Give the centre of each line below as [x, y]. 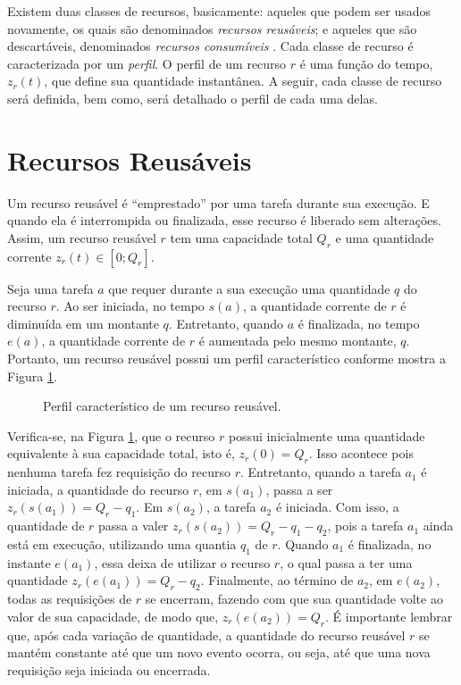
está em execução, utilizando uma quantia [122, 544]
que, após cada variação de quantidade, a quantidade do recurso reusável [206, 635]
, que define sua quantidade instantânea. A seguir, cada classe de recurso [243, 81]
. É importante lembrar [389, 616]
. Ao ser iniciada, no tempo [130, 306]
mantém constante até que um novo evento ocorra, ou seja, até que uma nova [219, 652]
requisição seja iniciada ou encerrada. [109, 669]
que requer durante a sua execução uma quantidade [249, 288]
